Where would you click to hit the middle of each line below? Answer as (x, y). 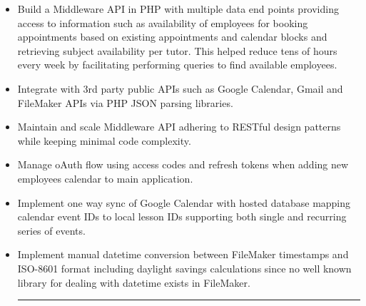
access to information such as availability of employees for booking (163, 22)
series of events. (51, 230)
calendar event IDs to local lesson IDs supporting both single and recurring (182, 216)
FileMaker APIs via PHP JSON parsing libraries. (125, 102)
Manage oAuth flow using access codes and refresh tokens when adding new (183, 164)
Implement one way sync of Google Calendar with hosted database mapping (184, 202)
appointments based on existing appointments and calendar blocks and (172, 37)
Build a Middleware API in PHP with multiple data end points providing (178, 9)
